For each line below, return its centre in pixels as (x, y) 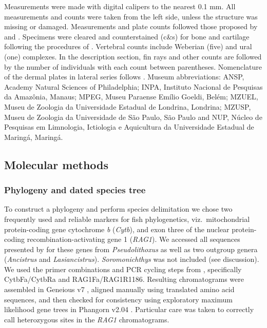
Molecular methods (56, 164)
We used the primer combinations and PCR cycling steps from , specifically (123, 269)
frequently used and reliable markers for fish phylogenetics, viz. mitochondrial (127, 219)
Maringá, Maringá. (34, 137)
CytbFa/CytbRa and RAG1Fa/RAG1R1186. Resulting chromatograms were (124, 279)
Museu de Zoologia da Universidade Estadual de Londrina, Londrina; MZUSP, (128, 106)
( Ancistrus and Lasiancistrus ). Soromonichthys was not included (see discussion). (132, 259)
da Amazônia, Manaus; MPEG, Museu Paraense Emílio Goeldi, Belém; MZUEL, (131, 97)
